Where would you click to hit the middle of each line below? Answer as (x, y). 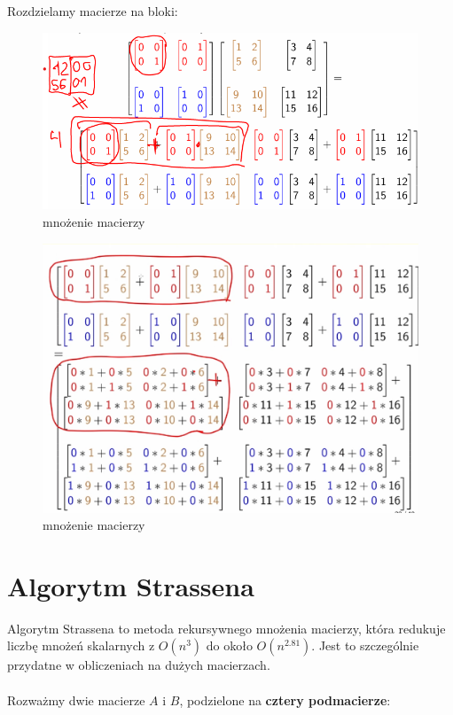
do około (229, 645)
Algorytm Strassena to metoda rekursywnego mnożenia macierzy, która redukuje (226, 628)
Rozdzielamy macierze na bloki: (93, 11)
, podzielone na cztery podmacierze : (285, 699)
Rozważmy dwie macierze (76, 699)
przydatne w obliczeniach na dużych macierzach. (139, 665)
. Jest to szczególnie (365, 645)
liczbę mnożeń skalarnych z (81, 645)
